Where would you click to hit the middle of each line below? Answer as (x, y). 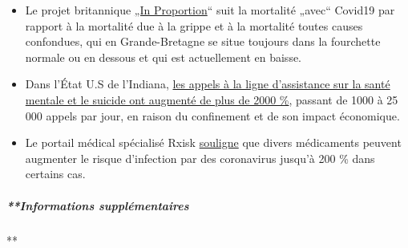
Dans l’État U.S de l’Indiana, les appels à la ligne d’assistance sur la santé (208, 84)
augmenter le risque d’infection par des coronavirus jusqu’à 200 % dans (200, 158)
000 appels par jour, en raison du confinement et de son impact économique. (212, 115)
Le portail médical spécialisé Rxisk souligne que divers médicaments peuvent (213, 142)
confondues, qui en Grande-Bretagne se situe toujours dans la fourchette (203, 41)
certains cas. (55, 174)
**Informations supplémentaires (98, 205)
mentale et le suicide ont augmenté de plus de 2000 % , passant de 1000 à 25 (212, 99)
